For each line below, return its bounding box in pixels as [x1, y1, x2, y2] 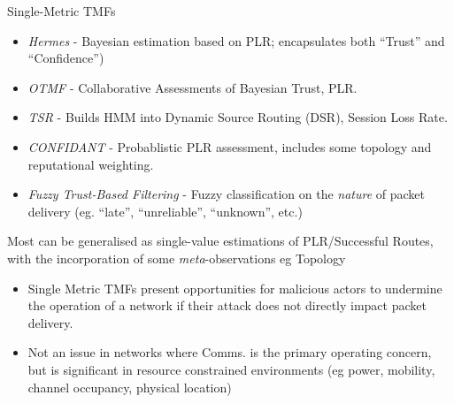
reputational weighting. [27, 155, 154, 173]
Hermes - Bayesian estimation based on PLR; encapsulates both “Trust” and [27, 31, 445, 49]
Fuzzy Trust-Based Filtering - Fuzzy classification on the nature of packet [27, 185, 426, 203]
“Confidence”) [27, 49, 104, 67]
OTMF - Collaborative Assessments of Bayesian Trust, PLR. [27, 78, 358, 96]
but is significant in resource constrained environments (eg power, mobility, [27, 360, 435, 378]
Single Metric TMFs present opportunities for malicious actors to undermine [27, 278, 442, 297]
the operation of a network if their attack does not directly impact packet [27, 296, 427, 315]
